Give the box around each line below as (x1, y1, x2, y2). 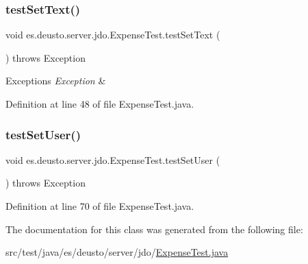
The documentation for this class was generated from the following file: (5, 221, 303, 236)
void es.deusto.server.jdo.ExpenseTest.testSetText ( (5, 27, 220, 42)
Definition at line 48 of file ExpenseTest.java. (5, 97, 194, 110)
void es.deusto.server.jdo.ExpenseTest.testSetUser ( (5, 152, 220, 167)
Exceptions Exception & (5, 73, 106, 88)
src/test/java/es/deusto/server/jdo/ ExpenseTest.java (5, 245, 229, 259)
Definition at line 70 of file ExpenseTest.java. (5, 199, 194, 213)
